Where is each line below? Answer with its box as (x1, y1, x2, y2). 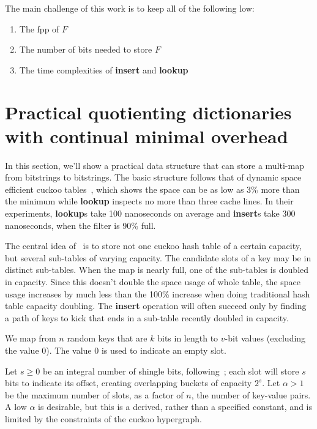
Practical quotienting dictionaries (5, 99, 292, 124)
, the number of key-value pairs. (191, 388, 311, 401)
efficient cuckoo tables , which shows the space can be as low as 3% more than (5, 182, 300, 195)
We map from (5, 332, 56, 345)
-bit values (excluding (225, 332, 306, 345)
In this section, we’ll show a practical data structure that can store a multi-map (5, 159, 304, 171)
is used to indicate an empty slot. (101, 344, 226, 356)
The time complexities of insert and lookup (19, 63, 188, 76)
